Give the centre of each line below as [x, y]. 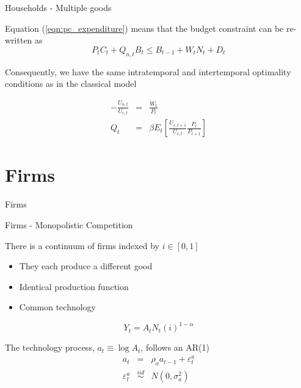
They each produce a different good [86, 266]
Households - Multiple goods [58, 7]
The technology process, [50, 347]
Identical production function [74, 286]
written [19, 40]
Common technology [58, 307]
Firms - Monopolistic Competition [69, 224]
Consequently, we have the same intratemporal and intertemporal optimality [148, 71]
